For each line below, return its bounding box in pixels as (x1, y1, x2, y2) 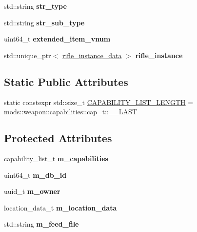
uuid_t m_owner (4, 186, 60, 196)
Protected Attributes (4, 130, 112, 146)
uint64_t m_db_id (4, 169, 67, 180)
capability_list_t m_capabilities (4, 153, 108, 163)
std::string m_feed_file (4, 219, 79, 229)
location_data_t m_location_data (4, 202, 117, 212)
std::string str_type (4, 1, 67, 11)
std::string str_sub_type (4, 17, 85, 27)
